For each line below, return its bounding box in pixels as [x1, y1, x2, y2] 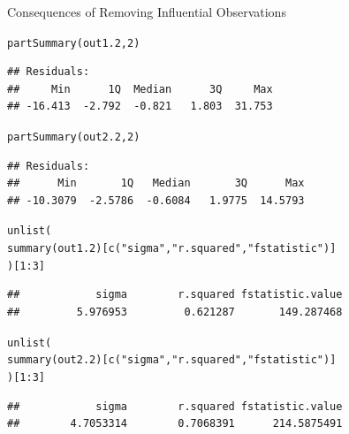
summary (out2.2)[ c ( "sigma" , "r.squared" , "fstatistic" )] [7, 354, 337, 367]
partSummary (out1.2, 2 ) [7, 36, 140, 49]
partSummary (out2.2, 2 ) [7, 131, 140, 144]
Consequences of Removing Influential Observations [7, 3, 286, 20]
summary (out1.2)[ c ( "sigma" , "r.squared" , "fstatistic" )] [7, 242, 337, 255]
